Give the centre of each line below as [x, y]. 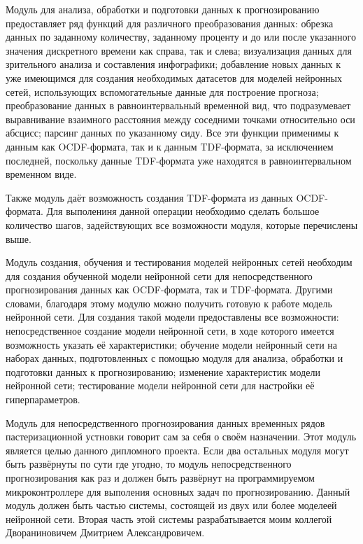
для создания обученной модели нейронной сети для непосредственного [159, 276]
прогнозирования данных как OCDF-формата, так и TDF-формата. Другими [169, 290]
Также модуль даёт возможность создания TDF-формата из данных [149, 197]
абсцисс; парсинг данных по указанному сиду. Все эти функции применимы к [172, 133]
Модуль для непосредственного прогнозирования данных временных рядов [165, 423]
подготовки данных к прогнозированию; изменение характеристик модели [163, 371]
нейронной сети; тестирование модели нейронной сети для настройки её [160, 385]
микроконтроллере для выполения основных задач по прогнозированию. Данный [178, 491]
